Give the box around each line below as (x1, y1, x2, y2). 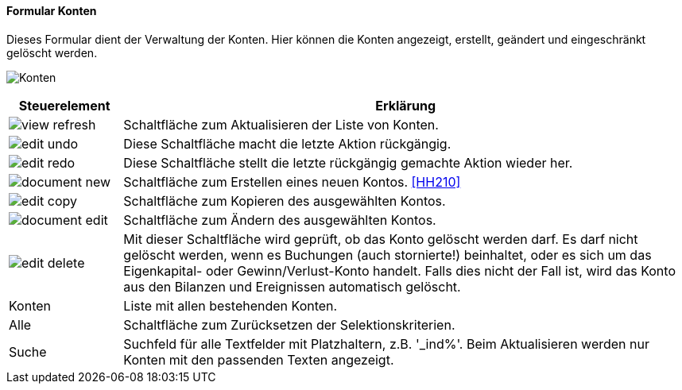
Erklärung (375, 97, 436, 114)
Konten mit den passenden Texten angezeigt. (123, 351, 394, 368)
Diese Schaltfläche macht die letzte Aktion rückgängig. (123, 135, 451, 152)
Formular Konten (6, 4, 97, 17)
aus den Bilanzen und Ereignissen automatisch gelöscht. (123, 278, 461, 295)
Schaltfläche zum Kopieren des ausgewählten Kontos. (123, 192, 446, 209)
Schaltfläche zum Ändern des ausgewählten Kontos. (123, 211, 436, 228)
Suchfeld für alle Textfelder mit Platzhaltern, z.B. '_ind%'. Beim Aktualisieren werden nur (123, 335, 650, 352)
